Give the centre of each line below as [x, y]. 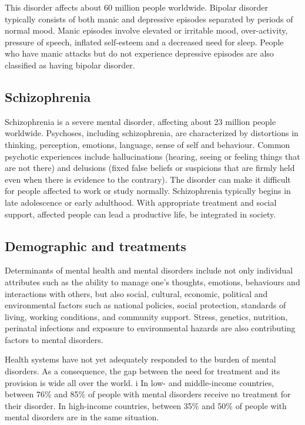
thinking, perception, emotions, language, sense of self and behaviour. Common [148, 144]
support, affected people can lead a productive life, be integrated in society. [140, 214]
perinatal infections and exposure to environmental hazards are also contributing [150, 328]
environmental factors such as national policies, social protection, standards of [145, 305]
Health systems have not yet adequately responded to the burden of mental [140, 359]
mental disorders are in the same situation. [82, 417]
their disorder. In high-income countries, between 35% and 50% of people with [146, 405]
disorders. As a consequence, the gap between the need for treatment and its [143, 371]
